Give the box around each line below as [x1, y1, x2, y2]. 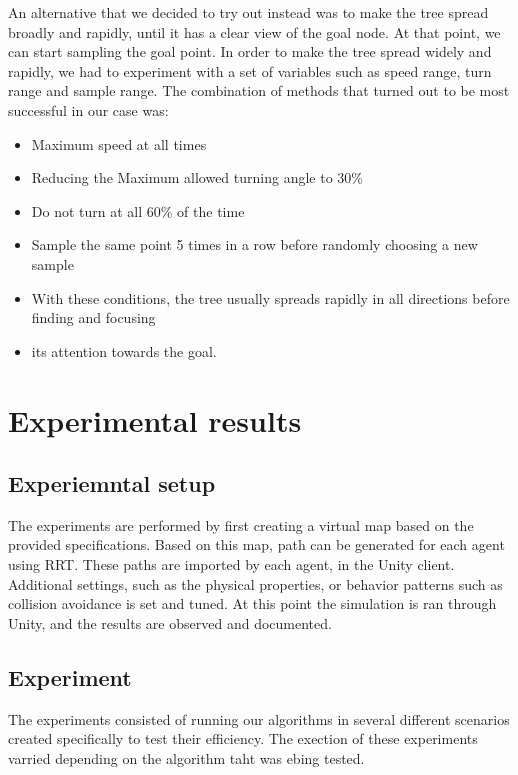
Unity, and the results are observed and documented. [8, 612, 332, 633]
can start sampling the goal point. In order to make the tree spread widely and [8, 41, 492, 62]
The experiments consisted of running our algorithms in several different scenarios [8, 708, 510, 729]
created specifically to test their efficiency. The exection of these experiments [8, 728, 478, 749]
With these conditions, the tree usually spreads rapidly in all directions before [31, 287, 510, 308]
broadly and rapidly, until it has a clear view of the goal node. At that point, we [8, 21, 501, 42]
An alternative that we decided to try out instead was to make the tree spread [8, 2, 489, 22]
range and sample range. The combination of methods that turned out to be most [8, 80, 510, 101]
